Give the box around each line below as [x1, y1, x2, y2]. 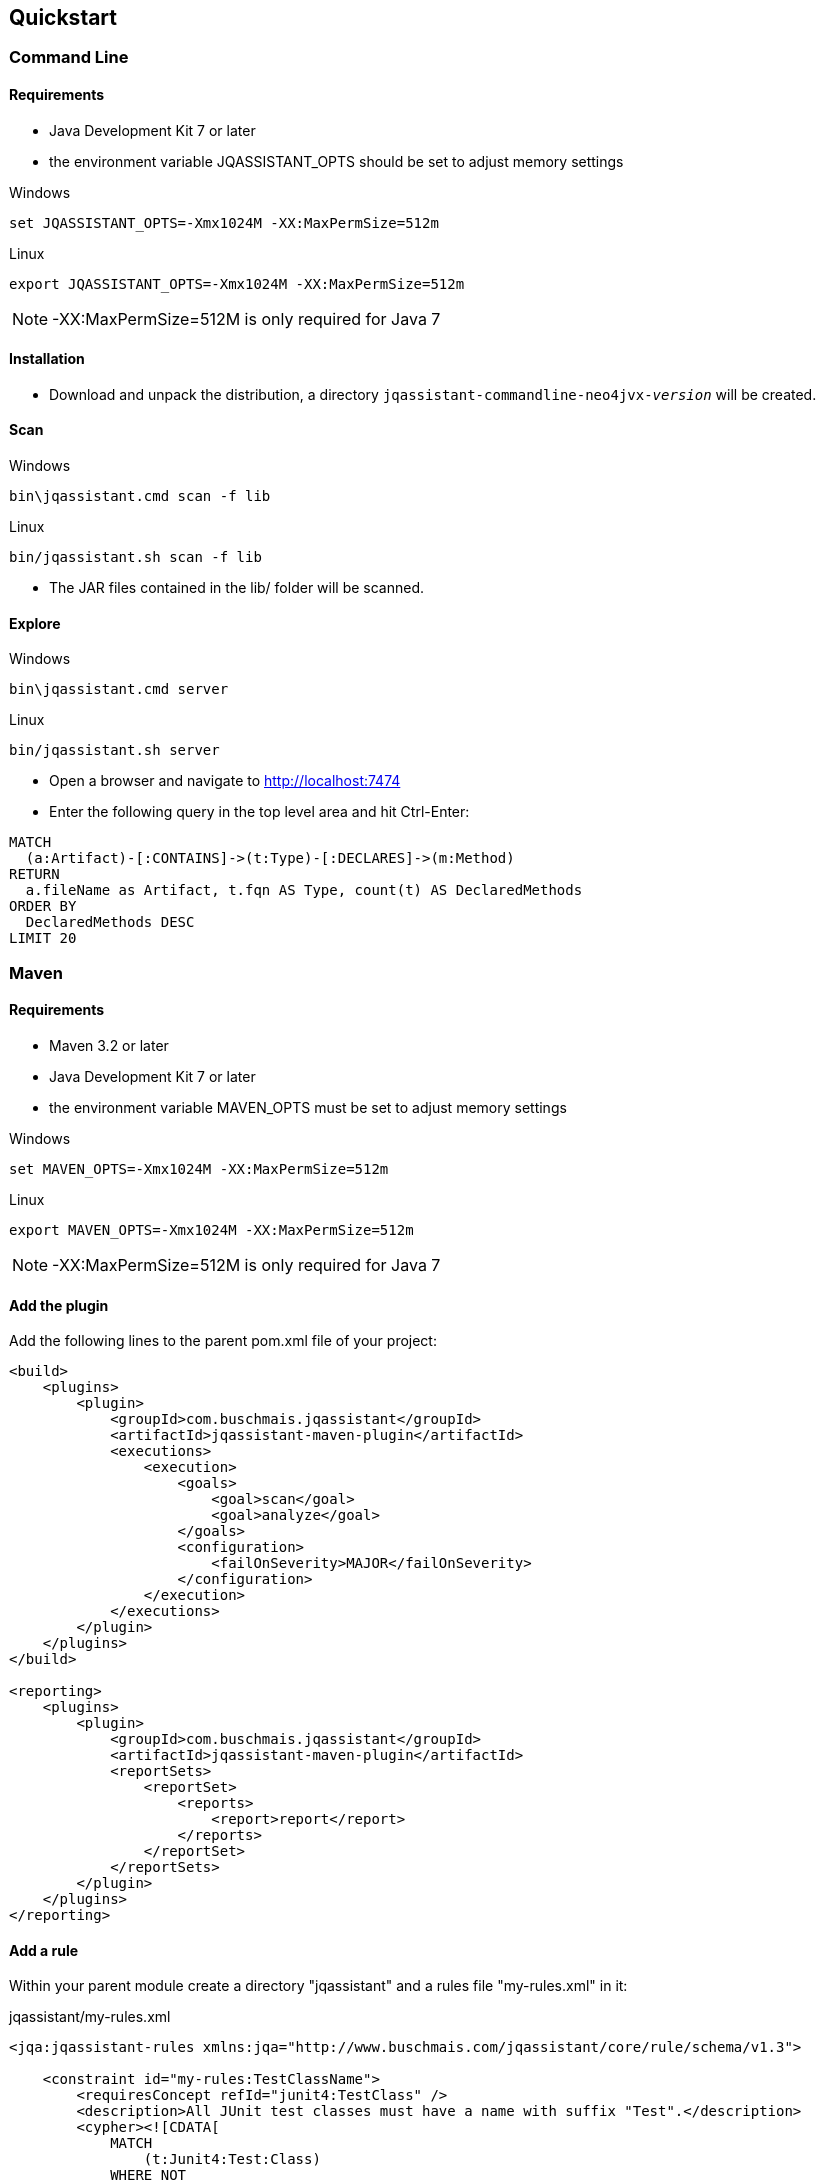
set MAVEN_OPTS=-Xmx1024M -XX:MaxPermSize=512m [9, 1160, 389, 1177]
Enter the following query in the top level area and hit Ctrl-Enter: [49, 803, 470, 821]
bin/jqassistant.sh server [9, 742, 220, 759]
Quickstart [9, 5, 118, 30]
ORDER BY [9, 898, 77, 915]
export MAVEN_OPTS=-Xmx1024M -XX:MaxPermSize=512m [9, 1221, 414, 1238]
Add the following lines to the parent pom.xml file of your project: [9, 1332, 437, 1350]
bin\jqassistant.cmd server [9, 681, 229, 698]
